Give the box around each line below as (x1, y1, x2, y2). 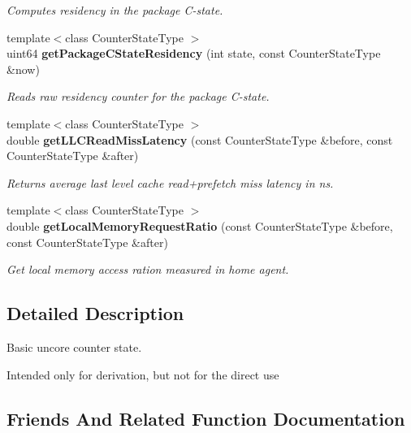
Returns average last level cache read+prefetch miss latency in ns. (6, 174, 334, 191)
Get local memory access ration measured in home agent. (6, 261, 289, 278)
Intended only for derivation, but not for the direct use (6, 366, 279, 383)
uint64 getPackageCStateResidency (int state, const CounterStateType (6, 45, 381, 62)
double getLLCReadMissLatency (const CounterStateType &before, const (6, 131, 393, 148)
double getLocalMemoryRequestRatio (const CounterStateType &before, (6, 217, 393, 234)
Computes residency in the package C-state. (6, 2, 223, 18)
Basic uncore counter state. (6, 338, 142, 355)
